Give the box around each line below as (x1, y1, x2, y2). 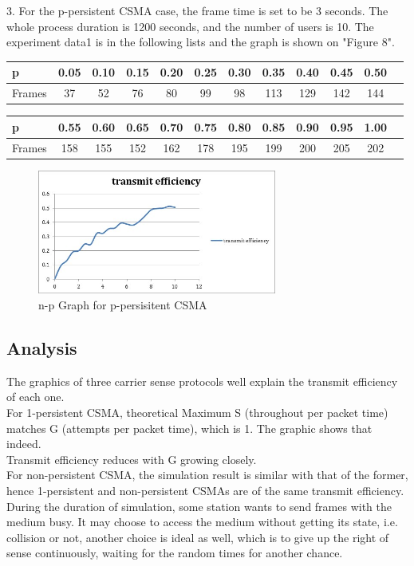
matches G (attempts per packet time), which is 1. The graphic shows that (6, 419, 373, 436)
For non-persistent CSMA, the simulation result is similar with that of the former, (6, 466, 408, 483)
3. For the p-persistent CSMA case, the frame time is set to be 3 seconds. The (6, 2, 388, 18)
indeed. (6, 435, 41, 452)
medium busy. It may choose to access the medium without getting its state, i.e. (6, 513, 398, 530)
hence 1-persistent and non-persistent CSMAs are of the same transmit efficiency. (6, 482, 404, 499)
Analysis (6, 336, 77, 360)
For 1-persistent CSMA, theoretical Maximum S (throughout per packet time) (6, 404, 388, 421)
